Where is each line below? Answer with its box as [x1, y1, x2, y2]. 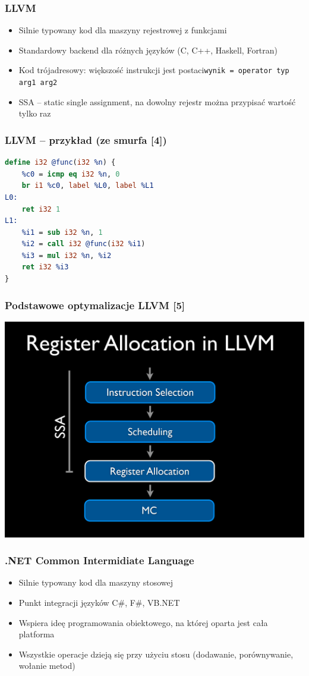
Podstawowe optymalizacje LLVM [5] [5, 297, 185, 312]
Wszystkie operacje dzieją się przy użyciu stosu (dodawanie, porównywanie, [18, 647, 294, 660]
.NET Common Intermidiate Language [5, 553, 194, 568]
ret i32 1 [21, 205, 61, 213]
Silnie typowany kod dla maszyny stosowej [18, 576, 174, 589]
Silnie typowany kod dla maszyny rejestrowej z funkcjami [18, 24, 227, 36]
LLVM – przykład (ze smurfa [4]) [5, 132, 167, 147]
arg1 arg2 [18, 78, 58, 87]
